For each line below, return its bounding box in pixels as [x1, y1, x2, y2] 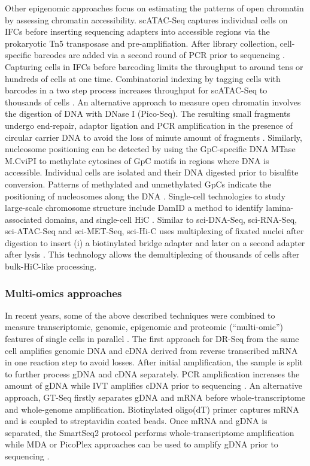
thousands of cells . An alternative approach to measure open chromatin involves [5, 95, 301, 108]
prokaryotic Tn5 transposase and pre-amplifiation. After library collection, [5, 37, 277, 49]
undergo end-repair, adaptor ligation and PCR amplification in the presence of [5, 119, 293, 131]
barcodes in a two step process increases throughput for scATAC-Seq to [5, 84, 268, 96]
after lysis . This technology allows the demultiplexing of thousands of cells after [5, 248, 300, 261]
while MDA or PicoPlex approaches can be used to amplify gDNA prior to [5, 438, 278, 450]
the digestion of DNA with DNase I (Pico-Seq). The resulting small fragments [5, 107, 291, 120]
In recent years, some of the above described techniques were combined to [5, 308, 275, 321]
